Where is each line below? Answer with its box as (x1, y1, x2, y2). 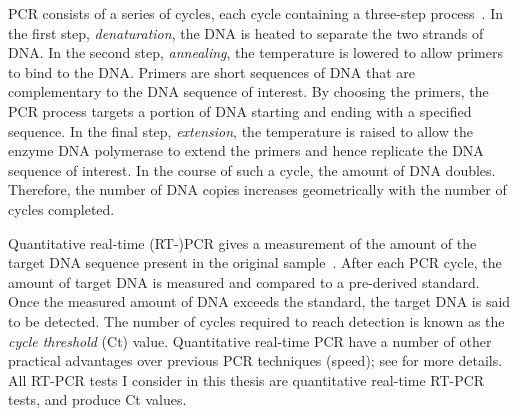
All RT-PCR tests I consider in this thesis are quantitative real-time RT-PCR (8, 369, 485, 390)
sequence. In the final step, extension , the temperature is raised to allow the (8, 120, 473, 141)
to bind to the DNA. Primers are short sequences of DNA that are (8, 61, 416, 82)
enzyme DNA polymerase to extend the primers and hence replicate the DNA (8, 140, 484, 161)
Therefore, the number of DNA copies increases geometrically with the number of (8, 179, 507, 200)
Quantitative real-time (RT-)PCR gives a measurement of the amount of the (8, 232, 477, 253)
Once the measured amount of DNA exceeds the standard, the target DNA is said (8, 291, 511, 312)
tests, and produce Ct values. (8, 389, 187, 410)
